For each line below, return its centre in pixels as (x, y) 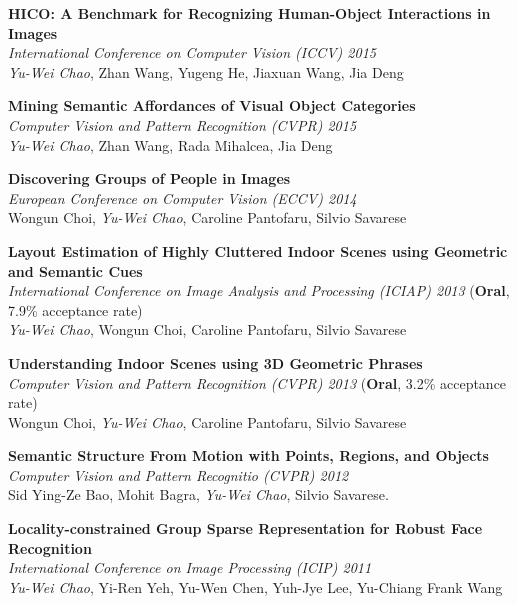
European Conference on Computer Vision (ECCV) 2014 (182, 197)
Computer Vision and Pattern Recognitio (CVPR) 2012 (178, 474)
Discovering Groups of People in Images (149, 178)
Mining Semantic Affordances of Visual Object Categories (212, 105)
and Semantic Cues (75, 270)
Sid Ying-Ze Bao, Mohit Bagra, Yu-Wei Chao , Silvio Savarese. (198, 494)
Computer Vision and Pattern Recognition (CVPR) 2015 (182, 124)
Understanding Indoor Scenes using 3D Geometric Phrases (215, 362)
